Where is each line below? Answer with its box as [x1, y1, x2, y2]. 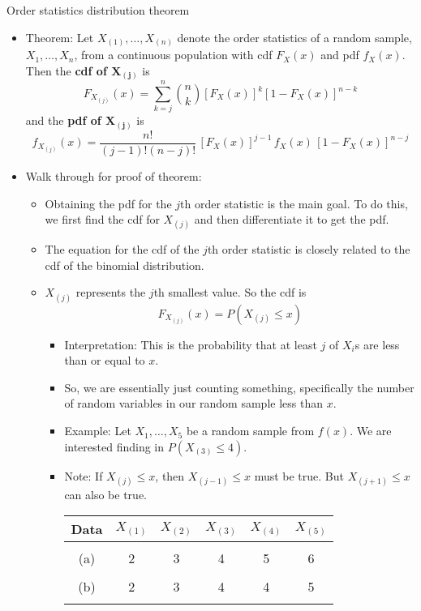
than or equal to [64, 352, 145, 369]
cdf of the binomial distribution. [45, 256, 204, 273]
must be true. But [254, 467, 344, 484]
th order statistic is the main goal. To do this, [180, 194, 408, 211]
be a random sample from [186, 422, 315, 439]
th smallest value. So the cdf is [153, 284, 307, 301]
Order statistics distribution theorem [6, 2, 190, 18]
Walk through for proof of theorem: [25, 167, 202, 184]
